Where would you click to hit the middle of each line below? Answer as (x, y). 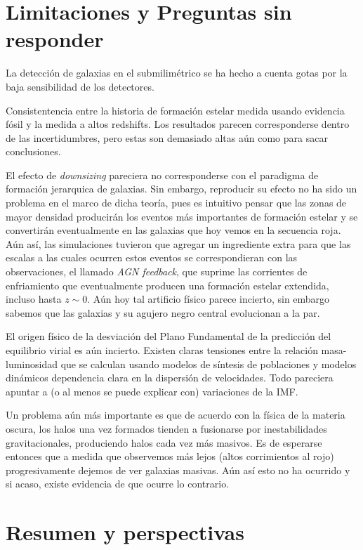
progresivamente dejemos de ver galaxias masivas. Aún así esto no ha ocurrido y (178, 470)
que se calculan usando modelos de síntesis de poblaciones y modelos (209, 364)
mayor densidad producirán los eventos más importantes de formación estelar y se (182, 216)
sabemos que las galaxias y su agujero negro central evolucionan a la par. (163, 312)
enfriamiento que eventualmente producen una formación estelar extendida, (167, 285)
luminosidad (32, 364)
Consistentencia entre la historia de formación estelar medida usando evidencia (175, 110)
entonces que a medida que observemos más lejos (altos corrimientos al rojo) (170, 456)
